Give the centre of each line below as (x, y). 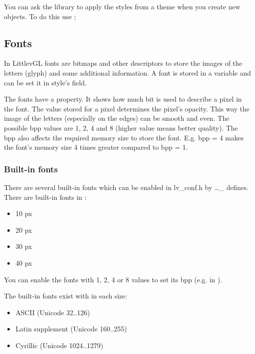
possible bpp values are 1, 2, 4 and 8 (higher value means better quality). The (121, 127)
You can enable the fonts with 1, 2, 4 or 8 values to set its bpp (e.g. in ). (113, 279)
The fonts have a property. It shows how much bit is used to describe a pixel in (123, 99)
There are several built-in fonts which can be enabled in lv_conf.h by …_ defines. (126, 187)
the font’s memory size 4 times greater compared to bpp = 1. (96, 147)
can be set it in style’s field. (45, 82)
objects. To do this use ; (40, 16)
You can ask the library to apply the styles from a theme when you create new (122, 6)
